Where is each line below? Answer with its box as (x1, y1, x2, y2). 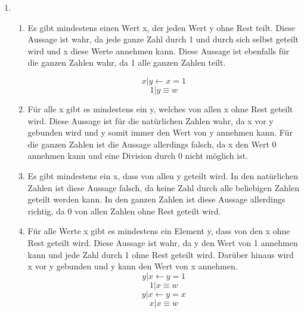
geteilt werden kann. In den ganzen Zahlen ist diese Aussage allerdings (27, 193, 286, 205)
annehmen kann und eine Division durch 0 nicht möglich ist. (27, 149, 249, 162)
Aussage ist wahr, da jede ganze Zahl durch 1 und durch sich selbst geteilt (27, 33, 299, 45)
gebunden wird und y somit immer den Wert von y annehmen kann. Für (27, 126, 293, 139)
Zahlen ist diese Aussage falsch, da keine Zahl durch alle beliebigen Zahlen (27, 181, 299, 194)
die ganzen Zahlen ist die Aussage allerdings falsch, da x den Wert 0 (27, 137, 277, 150)
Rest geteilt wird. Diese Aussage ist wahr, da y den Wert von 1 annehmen (27, 236, 298, 248)
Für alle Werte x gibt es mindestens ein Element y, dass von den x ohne (27, 225, 290, 237)
